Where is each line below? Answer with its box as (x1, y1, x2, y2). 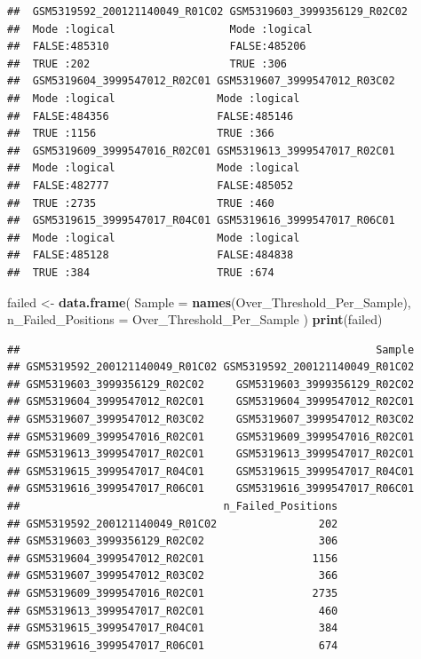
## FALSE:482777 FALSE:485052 (7, 179, 294, 192)
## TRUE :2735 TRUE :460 (7, 196, 274, 210)
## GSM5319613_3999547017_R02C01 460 (7, 604, 338, 617)
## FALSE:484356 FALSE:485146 (7, 109, 294, 123)
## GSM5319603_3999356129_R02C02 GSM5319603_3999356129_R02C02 (7, 377, 415, 391)
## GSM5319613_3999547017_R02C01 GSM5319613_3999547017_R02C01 (7, 448, 415, 461)
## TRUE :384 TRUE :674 (7, 266, 274, 279)
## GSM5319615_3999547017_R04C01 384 (7, 622, 338, 635)
